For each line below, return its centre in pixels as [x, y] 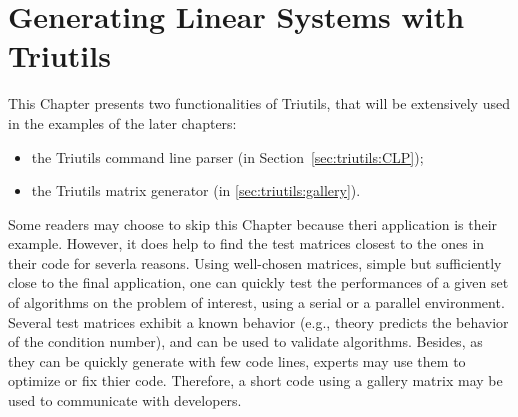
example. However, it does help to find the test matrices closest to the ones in [246, 243]
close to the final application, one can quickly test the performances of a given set [258, 282]
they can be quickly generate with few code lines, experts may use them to [237, 360]
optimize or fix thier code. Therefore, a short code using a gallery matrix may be [255, 380]
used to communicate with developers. [125, 400]
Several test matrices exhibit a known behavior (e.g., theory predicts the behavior [258, 321]
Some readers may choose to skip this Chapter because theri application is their [253, 223]
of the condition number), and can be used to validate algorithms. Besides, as [245, 341]
